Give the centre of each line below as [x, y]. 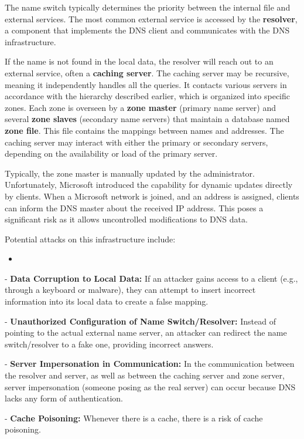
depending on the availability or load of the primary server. [111, 153]
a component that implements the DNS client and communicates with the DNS [147, 30]
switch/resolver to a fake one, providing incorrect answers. [109, 344]
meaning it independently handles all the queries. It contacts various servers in [146, 84]
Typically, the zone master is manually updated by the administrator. [130, 173]
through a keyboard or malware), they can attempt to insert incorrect [130, 290]
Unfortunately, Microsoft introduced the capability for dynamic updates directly [149, 185]
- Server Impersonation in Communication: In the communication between [150, 364]
